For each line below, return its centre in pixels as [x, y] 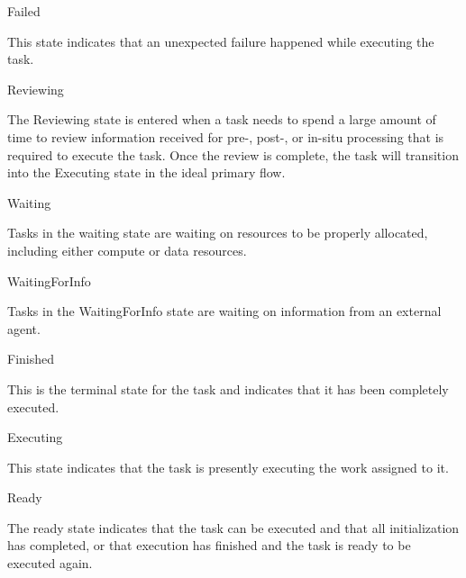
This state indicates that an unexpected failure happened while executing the [221, 41]
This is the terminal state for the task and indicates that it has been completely [228, 388]
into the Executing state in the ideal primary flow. [146, 172]
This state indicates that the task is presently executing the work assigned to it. [228, 467]
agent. [24, 328]
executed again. [50, 563]
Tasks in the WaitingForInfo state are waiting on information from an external [224, 311]
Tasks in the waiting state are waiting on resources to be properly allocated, [218, 233]
